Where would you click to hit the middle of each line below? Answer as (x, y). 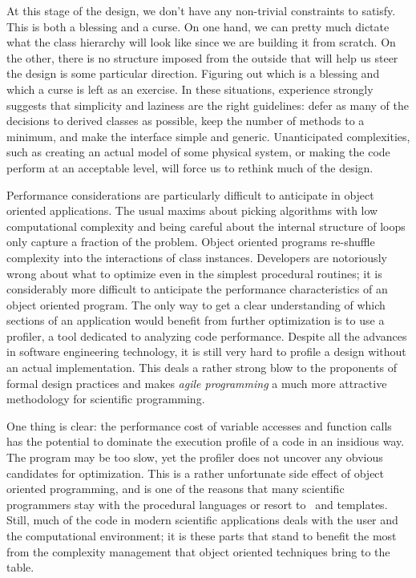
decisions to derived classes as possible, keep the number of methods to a (186, 121)
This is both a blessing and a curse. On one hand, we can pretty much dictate (198, 26)
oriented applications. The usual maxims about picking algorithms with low (192, 210)
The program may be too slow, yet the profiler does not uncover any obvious (195, 457)
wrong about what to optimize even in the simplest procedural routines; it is (194, 273)
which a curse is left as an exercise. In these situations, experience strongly (190, 89)
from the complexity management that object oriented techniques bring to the (198, 551)
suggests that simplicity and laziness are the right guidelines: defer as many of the (208, 105)
